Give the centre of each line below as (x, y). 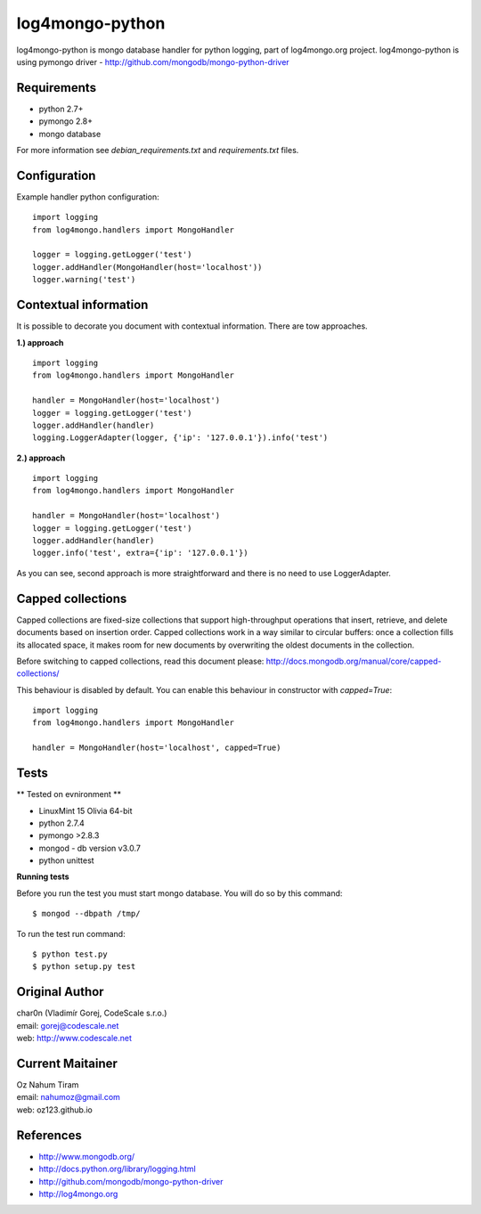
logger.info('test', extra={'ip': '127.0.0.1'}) (140, 553)
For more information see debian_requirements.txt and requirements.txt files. (158, 151)
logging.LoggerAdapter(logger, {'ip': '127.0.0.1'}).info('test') (180, 438)
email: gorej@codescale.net (68, 1025)
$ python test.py (70, 954)
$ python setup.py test (84, 967)
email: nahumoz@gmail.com (68, 1097)
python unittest (66, 860)
